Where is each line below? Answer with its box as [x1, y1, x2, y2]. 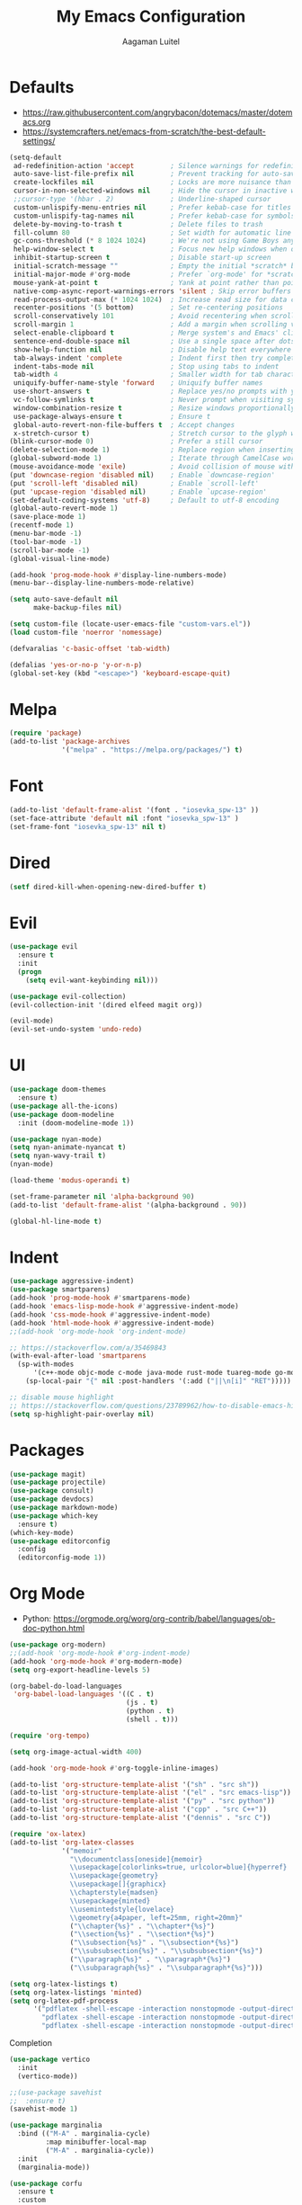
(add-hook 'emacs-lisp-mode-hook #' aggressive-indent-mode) [9, 1302, 240, 1311]
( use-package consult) [9, 1486, 94, 1495]
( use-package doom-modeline [9, 1110, 115, 1119]
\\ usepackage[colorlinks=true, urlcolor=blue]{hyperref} [69, 1863, 288, 1872]
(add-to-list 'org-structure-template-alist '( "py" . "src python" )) [9, 1797, 276, 1806]
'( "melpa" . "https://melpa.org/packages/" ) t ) [61, 745, 244, 754]
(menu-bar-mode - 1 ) [9, 529, 83, 539]
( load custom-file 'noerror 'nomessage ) [9, 628, 164, 637]
